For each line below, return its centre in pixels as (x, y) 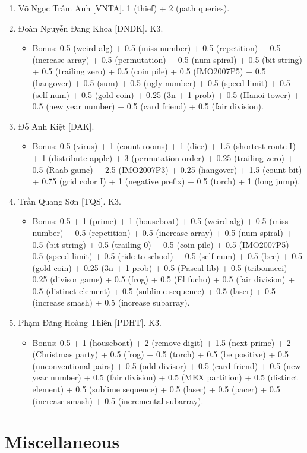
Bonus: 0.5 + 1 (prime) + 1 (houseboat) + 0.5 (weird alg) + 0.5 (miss (160, 221)
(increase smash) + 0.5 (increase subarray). (111, 302)
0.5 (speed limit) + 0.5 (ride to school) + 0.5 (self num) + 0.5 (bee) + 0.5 (167, 256)
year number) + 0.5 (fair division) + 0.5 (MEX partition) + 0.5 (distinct (165, 377)
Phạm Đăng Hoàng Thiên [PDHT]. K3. (90, 323)
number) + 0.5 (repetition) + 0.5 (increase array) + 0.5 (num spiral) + (162, 232)
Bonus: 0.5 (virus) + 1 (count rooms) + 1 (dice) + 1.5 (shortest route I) (164, 146)
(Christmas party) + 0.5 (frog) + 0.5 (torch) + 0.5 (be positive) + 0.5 (160, 354)
